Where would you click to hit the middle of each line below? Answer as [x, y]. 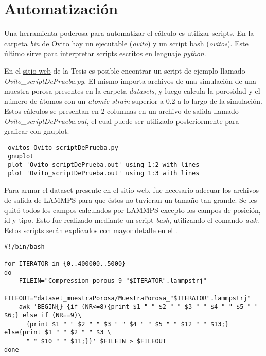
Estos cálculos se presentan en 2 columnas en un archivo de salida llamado [121, 111]
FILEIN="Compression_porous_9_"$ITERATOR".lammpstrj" [113, 281]
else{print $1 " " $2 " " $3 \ [58, 333]
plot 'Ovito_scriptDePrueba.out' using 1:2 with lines [104, 165]
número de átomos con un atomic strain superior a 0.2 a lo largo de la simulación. [133, 101]
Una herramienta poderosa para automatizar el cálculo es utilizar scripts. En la [129, 33]
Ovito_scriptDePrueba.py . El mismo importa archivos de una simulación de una [130, 81]
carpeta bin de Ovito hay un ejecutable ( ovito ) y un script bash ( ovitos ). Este [126, 43]
